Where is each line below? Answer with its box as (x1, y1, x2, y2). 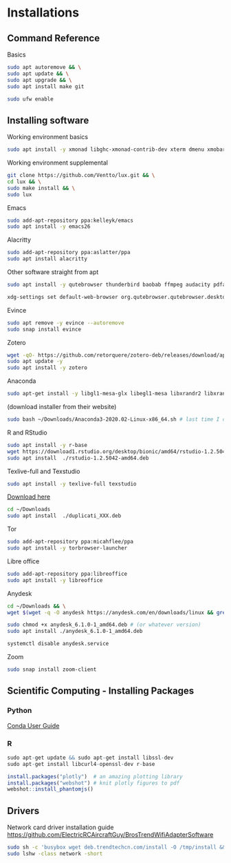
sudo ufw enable (7, 95, 54, 103)
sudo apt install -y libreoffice (7, 576, 103, 583)
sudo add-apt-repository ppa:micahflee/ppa (7, 539, 134, 545)
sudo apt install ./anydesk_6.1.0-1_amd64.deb (7, 628, 143, 635)
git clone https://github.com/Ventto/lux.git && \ (7, 172, 155, 179)
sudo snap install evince (7, 326, 81, 333)
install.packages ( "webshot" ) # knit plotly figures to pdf (7, 780, 180, 787)
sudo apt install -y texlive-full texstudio (7, 480, 137, 487)
